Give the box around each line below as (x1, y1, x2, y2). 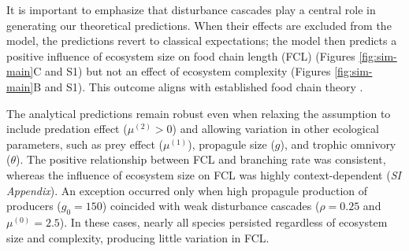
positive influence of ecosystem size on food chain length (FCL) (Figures (6, 47, 355, 64)
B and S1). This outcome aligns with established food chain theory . (33, 78, 363, 94)
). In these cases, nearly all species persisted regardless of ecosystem (59, 213, 388, 230)
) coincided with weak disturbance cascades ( (102, 197, 320, 214)
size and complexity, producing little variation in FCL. (6, 229, 270, 245)
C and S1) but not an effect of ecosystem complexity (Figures (33, 63, 331, 79)
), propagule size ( (188, 135, 275, 152)
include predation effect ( (6, 120, 128, 137)
